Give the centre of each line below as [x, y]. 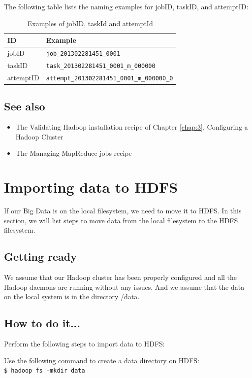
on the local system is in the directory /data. [72, 296]
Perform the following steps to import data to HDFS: [84, 344]
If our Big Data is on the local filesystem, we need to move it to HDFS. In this [123, 211]
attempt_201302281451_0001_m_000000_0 [110, 78]
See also [25, 106]
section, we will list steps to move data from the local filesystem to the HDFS [121, 220]
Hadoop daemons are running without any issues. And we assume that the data [124, 287]
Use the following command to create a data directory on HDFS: [102, 360]
